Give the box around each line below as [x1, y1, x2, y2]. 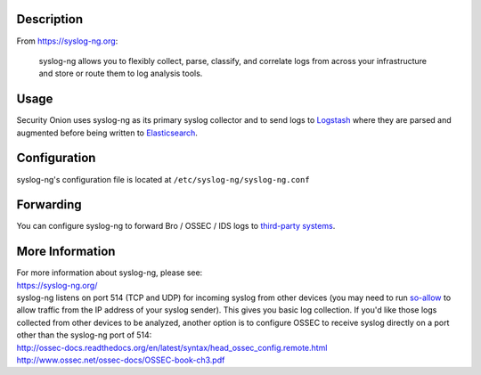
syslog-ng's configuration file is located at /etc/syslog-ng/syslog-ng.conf [16, 174, 311, 184]
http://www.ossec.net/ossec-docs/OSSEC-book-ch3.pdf [16, 355, 225, 365]
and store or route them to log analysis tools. [38, 68, 203, 79]
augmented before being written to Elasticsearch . [16, 127, 198, 138]
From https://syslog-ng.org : [16, 36, 118, 46]
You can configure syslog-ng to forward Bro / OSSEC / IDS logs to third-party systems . [16, 221, 336, 232]
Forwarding [16, 197, 82, 213]
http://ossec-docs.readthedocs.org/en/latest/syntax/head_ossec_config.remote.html [16, 342, 328, 353]
